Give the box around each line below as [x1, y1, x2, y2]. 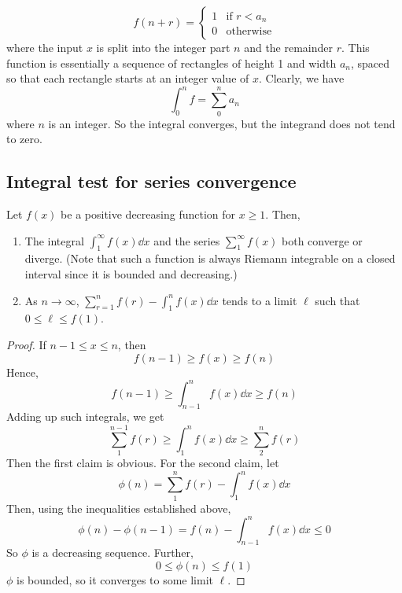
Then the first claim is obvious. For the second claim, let [6, 455, 279, 471]
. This [341, 39, 370, 55]
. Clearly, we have [258, 70, 345, 87]
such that [315, 292, 360, 308]
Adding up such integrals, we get [6, 408, 164, 425]
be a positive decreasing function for [61, 206, 236, 222]
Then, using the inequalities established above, [6, 499, 231, 516]
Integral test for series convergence [6, 169, 297, 193]
